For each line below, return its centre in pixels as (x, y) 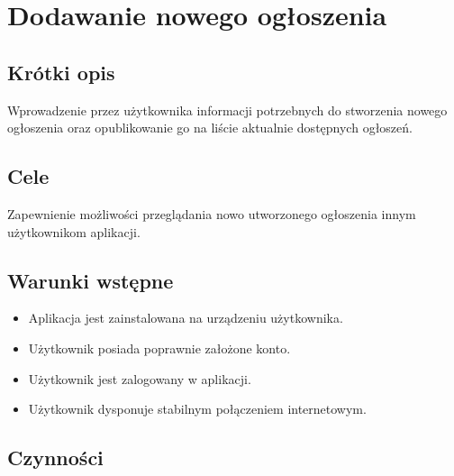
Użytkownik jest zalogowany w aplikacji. (140, 378)
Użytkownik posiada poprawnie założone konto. (159, 348)
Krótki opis (61, 72)
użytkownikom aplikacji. (74, 231)
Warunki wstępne (91, 280)
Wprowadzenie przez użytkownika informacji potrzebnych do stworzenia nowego (227, 110)
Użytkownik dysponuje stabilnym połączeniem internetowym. (197, 409)
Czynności (55, 458)
